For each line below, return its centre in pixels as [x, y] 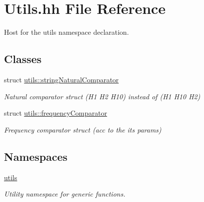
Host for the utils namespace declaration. [67, 32]
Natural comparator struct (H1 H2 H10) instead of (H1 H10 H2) [102, 96]
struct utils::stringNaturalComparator [62, 79]
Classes [23, 59]
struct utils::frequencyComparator [56, 113]
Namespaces [36, 156]
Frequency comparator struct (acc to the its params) [83, 129]
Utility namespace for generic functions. [65, 194]
